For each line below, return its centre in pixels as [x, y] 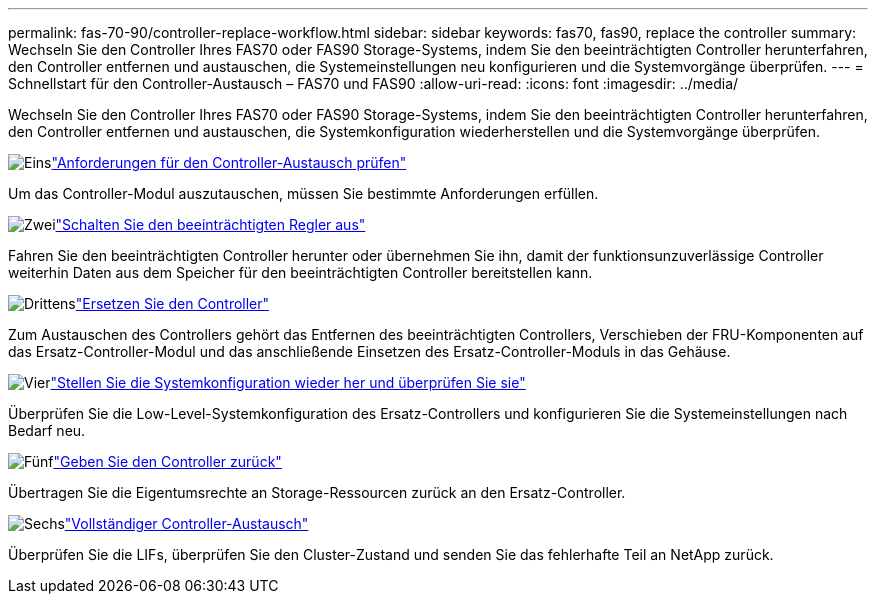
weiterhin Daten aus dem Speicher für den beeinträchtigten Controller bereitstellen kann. [300, 272]
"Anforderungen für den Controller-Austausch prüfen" [229, 162]
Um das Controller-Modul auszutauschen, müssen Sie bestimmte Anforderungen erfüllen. [303, 193]
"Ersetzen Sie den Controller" [172, 303]
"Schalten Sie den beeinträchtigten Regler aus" [210, 224]
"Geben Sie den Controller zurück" [167, 461]
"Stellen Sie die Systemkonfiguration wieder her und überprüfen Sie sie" [288, 382]
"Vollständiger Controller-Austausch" [186, 523]
